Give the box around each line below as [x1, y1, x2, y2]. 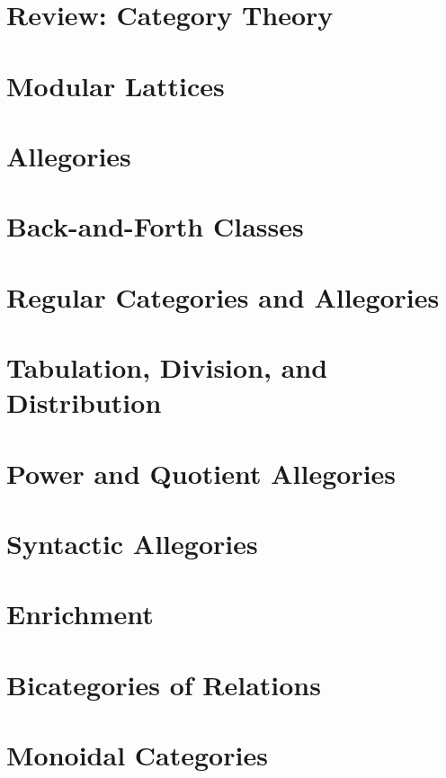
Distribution [6, 384, 162, 421]
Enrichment [6, 595, 154, 632]
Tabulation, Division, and [6, 349, 328, 386]
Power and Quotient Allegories [6, 454, 397, 491]
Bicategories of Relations [6, 666, 321, 702]
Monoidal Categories [6, 737, 268, 774]
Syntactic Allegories [6, 525, 258, 561]
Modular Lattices [6, 67, 225, 103]
